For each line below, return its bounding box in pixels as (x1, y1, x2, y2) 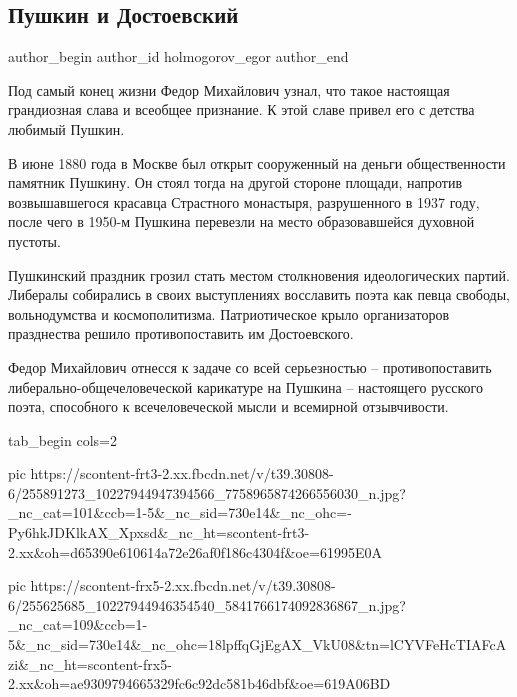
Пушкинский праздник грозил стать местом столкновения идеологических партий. (8, 264, 510, 285)
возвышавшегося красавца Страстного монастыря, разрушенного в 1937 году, (8, 191, 480, 212)
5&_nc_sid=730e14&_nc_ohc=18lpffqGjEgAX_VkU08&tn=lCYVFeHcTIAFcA (8, 634, 507, 655)
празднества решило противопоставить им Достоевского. (8, 323, 354, 344)
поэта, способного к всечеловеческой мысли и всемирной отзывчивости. (8, 396, 449, 417)
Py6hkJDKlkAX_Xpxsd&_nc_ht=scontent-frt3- (8, 522, 310, 543)
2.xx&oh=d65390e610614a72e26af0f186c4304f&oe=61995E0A (8, 541, 382, 562)
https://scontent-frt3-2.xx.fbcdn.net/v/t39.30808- (30, 463, 334, 484)
